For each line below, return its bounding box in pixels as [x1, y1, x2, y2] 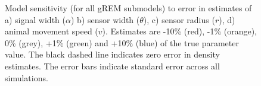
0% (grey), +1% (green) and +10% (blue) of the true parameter [5, 36, 239, 49]
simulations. [5, 71, 48, 84]
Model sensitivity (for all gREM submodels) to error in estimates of [5, 2, 252, 14]
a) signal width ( [5, 13, 66, 26]
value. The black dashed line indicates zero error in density [5, 48, 220, 60]
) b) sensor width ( [70, 13, 140, 26]
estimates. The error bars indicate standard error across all [5, 59, 220, 72]
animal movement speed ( [5, 25, 98, 37]
